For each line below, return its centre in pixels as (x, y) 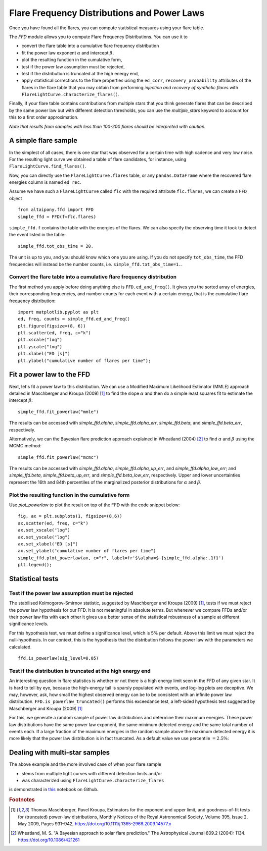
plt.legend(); (35, 565)
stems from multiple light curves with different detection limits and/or (92, 773)
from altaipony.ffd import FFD (56, 210)
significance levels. (29, 624)
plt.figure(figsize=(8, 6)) (52, 326)
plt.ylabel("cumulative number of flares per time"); (84, 361)
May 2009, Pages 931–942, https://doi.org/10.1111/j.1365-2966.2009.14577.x (95, 824)
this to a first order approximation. (44, 117)
